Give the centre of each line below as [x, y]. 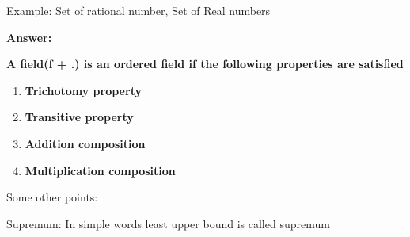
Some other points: [52, 197]
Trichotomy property [83, 90]
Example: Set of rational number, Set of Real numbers [139, 10]
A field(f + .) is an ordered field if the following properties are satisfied [205, 64]
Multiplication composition [100, 170]
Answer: [29, 37]
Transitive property [79, 117]
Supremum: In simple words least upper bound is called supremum [168, 223]
